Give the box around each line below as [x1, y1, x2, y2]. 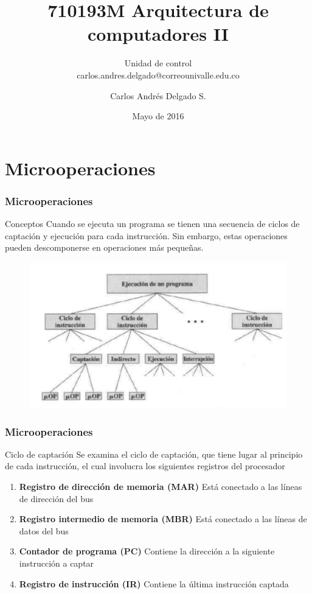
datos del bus [19, 524, 69, 537]
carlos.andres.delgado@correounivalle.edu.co [77, 68, 240, 81]
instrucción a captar [19, 557, 94, 570]
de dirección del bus [19, 492, 94, 505]
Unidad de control [124, 57, 192, 69]
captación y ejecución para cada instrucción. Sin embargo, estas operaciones [5, 229, 288, 242]
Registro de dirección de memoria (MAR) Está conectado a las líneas [19, 480, 302, 493]
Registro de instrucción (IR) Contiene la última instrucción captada [19, 577, 289, 590]
